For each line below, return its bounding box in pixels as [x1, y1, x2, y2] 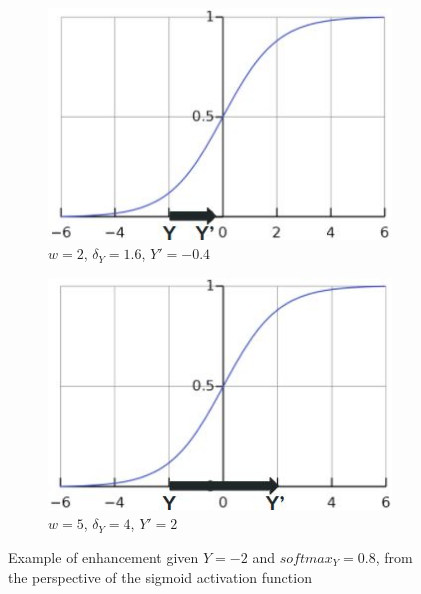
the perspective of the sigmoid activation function [8, 566, 312, 587]
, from [375, 546, 413, 567]
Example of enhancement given [8, 546, 199, 567]
